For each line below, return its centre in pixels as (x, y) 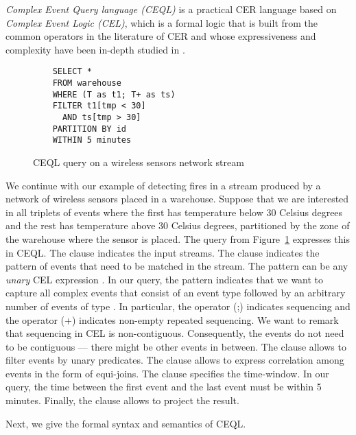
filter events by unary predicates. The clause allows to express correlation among (175, 360)
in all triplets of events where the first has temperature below (134, 212)
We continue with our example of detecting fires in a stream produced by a (163, 185)
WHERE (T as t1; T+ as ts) (114, 94)
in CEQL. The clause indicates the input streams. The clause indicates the (163, 252)
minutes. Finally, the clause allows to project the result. (122, 400)
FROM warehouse (87, 83)
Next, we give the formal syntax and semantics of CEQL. (126, 423)
